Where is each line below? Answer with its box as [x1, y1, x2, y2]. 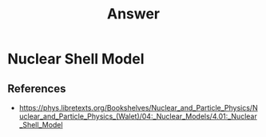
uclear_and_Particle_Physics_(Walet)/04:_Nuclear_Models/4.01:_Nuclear [18, 111, 257, 121]
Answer [106, 5, 161, 23]
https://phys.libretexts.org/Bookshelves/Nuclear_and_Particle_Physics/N [18, 103, 258, 112]
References [7, 82, 66, 95]
